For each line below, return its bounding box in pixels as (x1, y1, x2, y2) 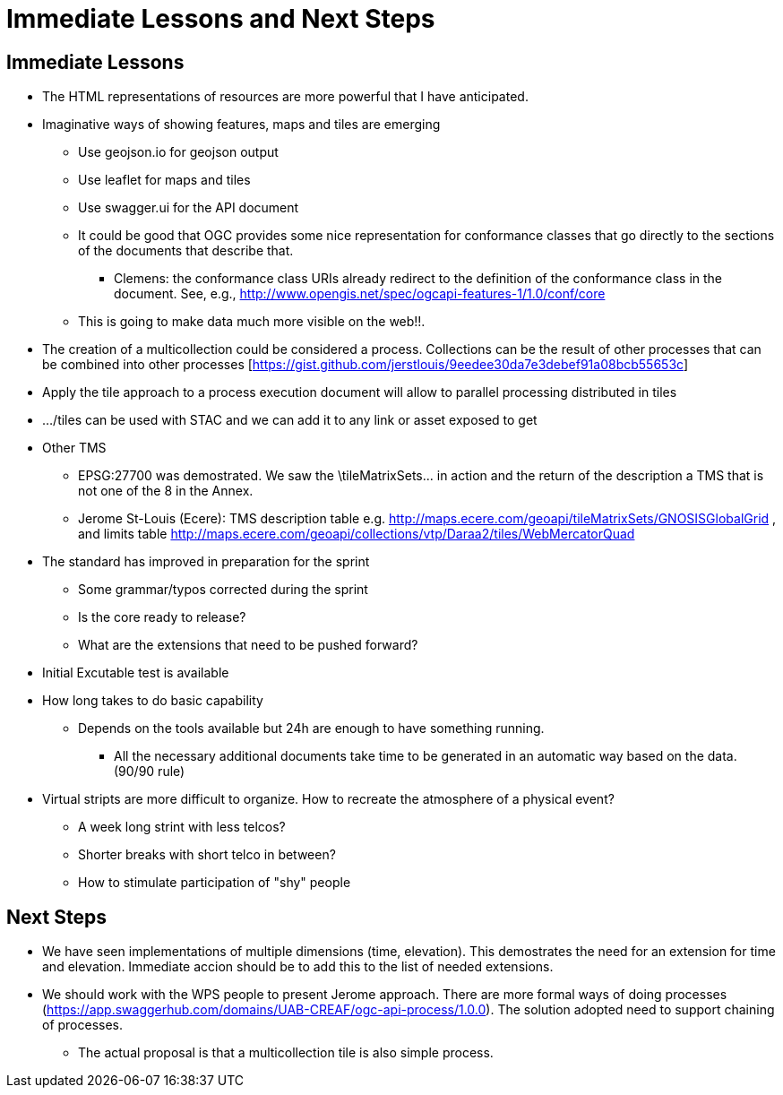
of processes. (42, 1017, 124, 1033)
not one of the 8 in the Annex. (78, 483, 254, 499)
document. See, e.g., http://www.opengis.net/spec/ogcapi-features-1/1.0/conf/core (114, 286, 606, 302)
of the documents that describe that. (78, 243, 294, 259)
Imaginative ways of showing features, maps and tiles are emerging (42, 116, 441, 133)
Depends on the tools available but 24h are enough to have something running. (78, 720, 545, 737)
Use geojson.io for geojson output (78, 144, 279, 160)
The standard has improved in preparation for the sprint (42, 554, 370, 570)
